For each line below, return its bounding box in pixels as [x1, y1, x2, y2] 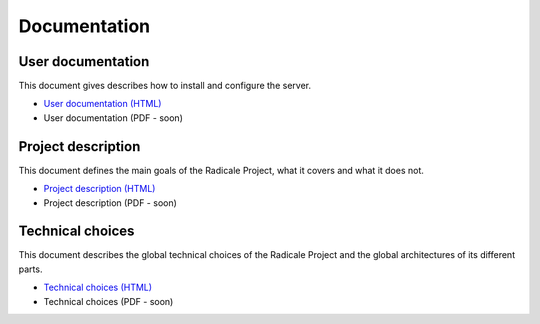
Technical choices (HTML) [43, 281, 153, 294]
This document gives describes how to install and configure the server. [18, 80, 312, 92]
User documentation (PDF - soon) [43, 111, 184, 124]
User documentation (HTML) [43, 98, 162, 110]
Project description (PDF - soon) [43, 196, 177, 209]
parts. [18, 263, 43, 275]
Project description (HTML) [43, 183, 156, 195]
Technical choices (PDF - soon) [43, 295, 174, 307]
